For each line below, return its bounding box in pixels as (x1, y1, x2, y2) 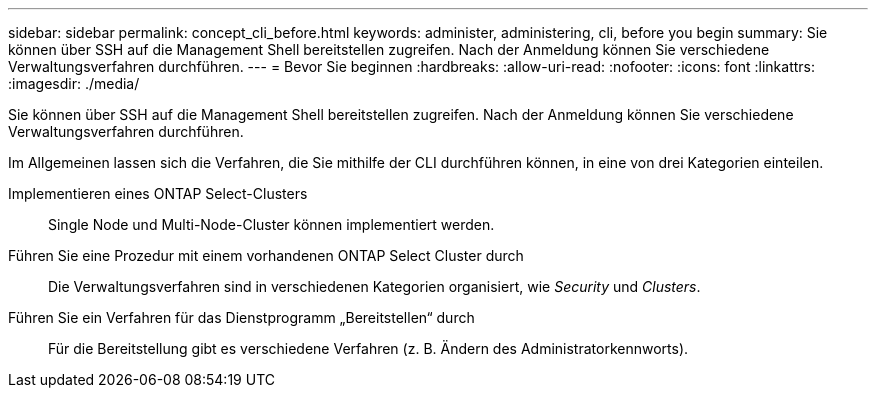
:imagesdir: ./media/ (8, 75, 140, 92)
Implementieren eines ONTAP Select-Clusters (8, 185, 308, 202)
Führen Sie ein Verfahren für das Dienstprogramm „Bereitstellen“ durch (8, 309, 475, 326)
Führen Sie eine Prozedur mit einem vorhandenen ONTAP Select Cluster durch (8, 247, 524, 264)
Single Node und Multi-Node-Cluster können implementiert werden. (48, 216, 495, 233)
